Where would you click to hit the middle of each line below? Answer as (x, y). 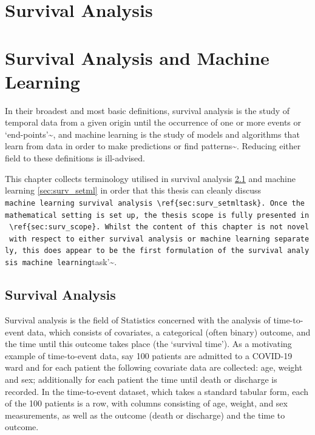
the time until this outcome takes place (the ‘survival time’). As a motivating (148, 344)
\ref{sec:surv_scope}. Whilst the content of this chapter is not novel (159, 227)
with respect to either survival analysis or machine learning (140, 239)
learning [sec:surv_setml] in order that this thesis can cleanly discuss (133, 190)
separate (292, 239)
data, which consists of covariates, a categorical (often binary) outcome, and (169, 332)
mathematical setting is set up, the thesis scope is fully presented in (157, 215)
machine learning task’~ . (69, 262)
